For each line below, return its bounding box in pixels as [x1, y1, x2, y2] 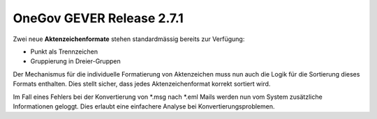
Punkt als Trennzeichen [30, 47, 98, 56]
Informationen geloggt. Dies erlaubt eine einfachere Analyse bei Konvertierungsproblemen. [13, 102, 275, 111]
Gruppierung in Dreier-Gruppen [30, 57, 121, 65]
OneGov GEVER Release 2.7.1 [13, 10, 184, 26]
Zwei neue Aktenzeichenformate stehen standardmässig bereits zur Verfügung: [13, 35, 245, 43]
